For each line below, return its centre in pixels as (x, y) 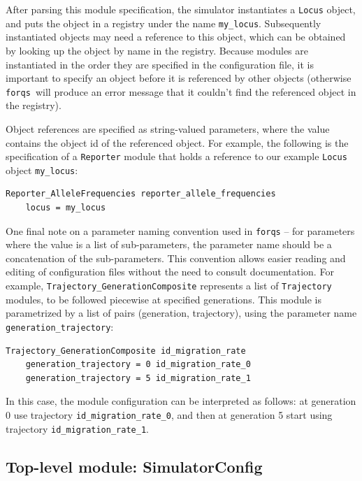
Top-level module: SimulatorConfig (134, 466)
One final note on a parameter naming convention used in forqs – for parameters (180, 230)
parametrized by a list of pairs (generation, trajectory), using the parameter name (181, 313)
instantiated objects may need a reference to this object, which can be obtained (176, 37)
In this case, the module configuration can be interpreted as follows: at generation (181, 401)
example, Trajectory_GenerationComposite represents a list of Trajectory (169, 286)
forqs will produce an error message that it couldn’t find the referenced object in (181, 91)
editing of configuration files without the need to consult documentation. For (170, 272)
